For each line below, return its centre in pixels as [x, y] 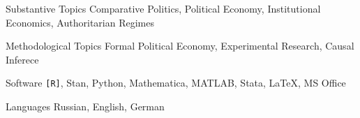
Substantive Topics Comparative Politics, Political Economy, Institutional [163, 8]
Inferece [22, 59]
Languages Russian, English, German [85, 106]
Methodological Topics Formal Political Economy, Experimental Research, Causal [180, 46]
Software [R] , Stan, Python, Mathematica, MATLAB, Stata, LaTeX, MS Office [176, 83]
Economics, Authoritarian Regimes [80, 22]
